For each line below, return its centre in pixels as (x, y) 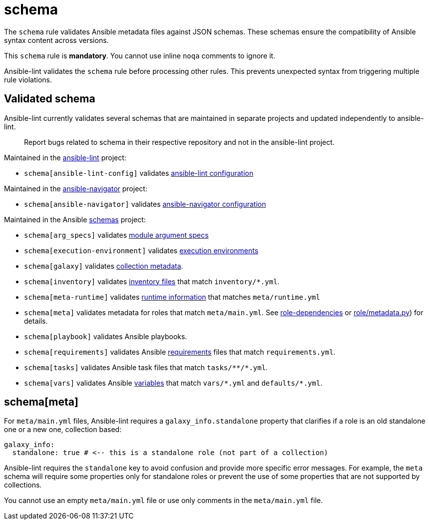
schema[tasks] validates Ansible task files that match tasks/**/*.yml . (146, 367)
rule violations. (28, 79)
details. (36, 321)
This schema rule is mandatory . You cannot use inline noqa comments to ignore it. (140, 55)
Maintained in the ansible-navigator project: (76, 188)
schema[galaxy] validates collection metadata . (104, 266)
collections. (23, 485)
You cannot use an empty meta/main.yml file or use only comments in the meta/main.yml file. (164, 501)
